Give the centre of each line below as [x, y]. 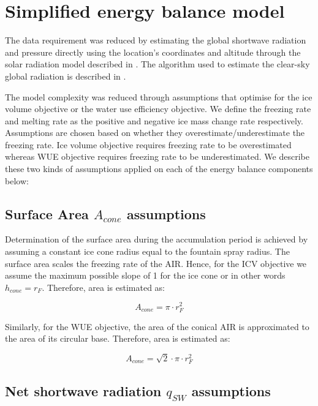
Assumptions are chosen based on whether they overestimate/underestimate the [155, 133]
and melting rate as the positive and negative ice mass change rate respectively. [154, 120]
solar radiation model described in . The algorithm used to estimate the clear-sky [157, 64]
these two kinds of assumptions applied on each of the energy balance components [159, 169]
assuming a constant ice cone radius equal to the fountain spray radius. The [147, 251]
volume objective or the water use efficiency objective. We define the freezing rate [158, 109]
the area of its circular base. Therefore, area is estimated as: [118, 338]
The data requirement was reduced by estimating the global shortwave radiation [156, 40]
